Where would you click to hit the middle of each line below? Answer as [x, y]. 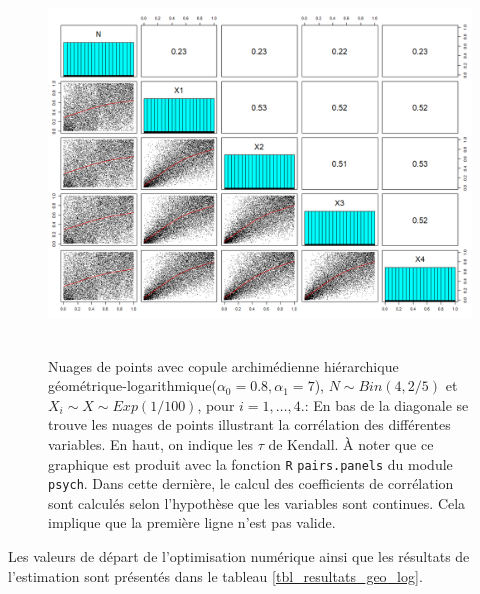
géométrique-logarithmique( [132, 385]
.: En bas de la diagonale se [384, 404]
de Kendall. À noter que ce [351, 443]
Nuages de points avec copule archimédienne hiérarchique [223, 365]
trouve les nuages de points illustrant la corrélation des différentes [249, 424]
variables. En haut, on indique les [150, 443]
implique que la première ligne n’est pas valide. [192, 522]
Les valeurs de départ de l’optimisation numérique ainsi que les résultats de [239, 556]
